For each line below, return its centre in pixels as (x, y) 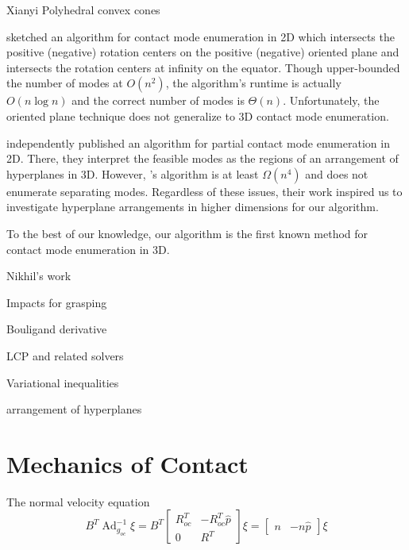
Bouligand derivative (57, 329)
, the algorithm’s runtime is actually (253, 83)
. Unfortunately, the (331, 100)
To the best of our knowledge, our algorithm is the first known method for (187, 233)
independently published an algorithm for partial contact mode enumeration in (198, 142)
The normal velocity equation (78, 501)
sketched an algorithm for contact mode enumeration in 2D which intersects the (201, 36)
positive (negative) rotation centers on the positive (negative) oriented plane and (203, 52)
